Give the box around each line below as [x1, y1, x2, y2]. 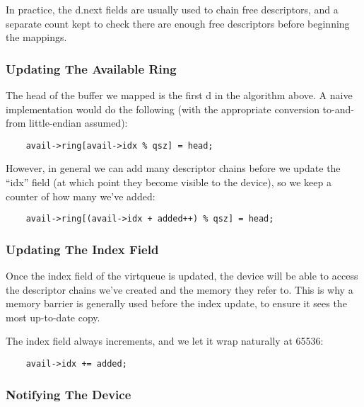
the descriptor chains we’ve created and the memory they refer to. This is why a [6, 282, 353, 297]
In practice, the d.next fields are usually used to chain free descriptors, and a [6, 2, 339, 16]
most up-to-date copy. [6, 309, 100, 324]
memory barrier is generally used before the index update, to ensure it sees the [6, 296, 347, 311]
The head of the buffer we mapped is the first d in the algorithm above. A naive [6, 88, 353, 102]
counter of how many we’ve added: [6, 188, 155, 203]
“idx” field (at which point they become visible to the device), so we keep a [6, 175, 331, 190]
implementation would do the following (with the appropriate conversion [6, 101, 319, 116]
